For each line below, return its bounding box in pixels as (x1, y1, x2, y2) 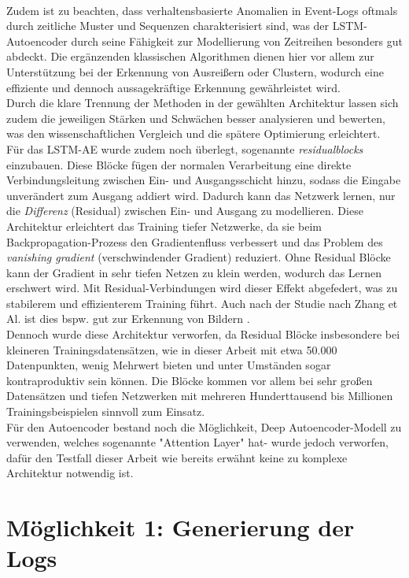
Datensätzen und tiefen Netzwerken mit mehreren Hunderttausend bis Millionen (6, 387, 393, 404)
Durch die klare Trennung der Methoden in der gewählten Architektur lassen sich (6, 94, 399, 111)
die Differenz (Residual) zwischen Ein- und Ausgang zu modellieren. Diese (6, 202, 363, 219)
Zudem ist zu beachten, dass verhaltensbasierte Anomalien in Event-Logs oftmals (6, 2, 398, 18)
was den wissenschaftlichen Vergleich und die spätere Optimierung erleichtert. (6, 125, 381, 142)
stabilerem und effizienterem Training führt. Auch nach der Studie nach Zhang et (6, 295, 398, 311)
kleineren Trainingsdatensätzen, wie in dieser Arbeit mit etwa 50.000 (6, 341, 337, 358)
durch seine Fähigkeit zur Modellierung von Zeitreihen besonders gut (71, 32, 403, 49)
